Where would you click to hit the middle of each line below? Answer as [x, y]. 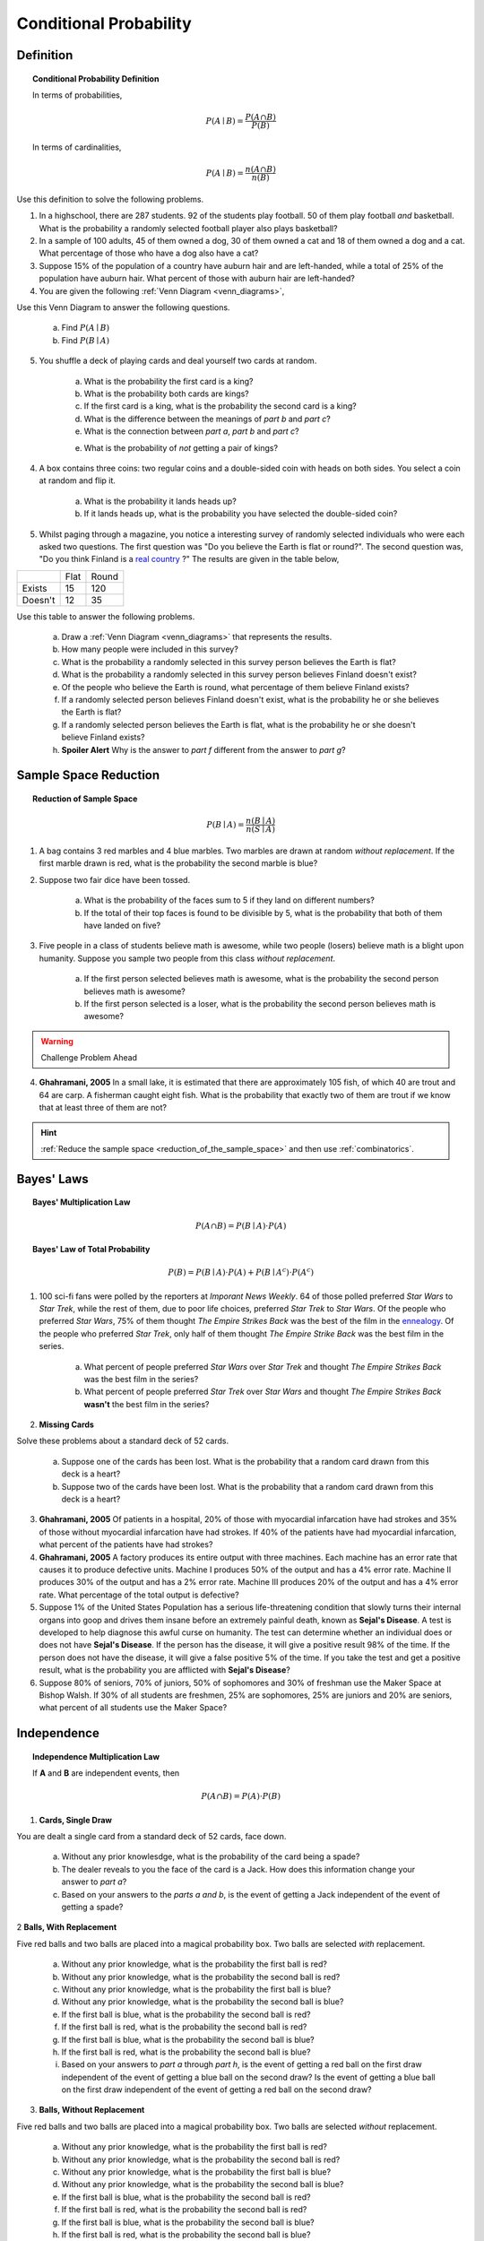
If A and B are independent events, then [106, 1773]
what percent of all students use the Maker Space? [133, 1708]
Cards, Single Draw [75, 1820]
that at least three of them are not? [103, 1108]
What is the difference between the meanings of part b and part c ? [207, 419]
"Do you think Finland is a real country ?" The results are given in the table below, [189, 559]
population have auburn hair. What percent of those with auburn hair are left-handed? [197, 279]
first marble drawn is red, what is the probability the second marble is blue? [178, 863]
